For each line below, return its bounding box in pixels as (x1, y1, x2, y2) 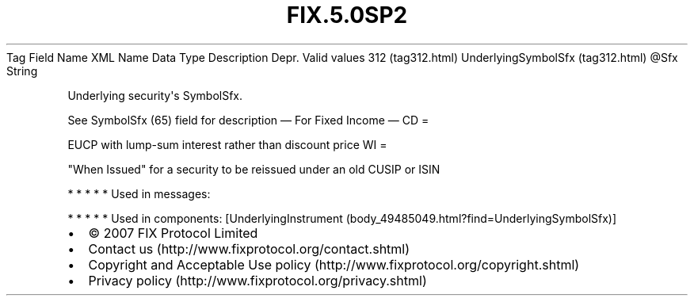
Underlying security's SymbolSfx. (67, 88, 242, 102)
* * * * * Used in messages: (67, 186, 211, 201)
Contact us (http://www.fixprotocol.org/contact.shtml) (88, 240, 410, 257)
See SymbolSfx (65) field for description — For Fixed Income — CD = (67, 113, 429, 127)
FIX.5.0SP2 (286, 2, 408, 29)
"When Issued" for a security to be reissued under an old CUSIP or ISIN (67, 162, 440, 176)
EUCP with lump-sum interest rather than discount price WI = (67, 137, 387, 151)
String (6, 63, 38, 78)
